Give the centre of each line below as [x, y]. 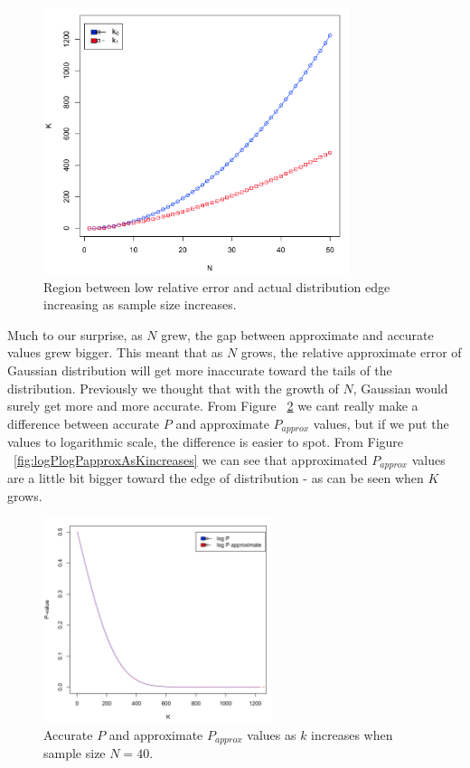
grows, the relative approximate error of [351, 352]
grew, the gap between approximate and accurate [297, 334]
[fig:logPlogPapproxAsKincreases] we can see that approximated [191, 459]
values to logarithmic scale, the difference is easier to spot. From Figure [206, 442]
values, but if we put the [381, 423]
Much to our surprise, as [75, 334]
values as [272, 734]
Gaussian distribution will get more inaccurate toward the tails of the [200, 370]
